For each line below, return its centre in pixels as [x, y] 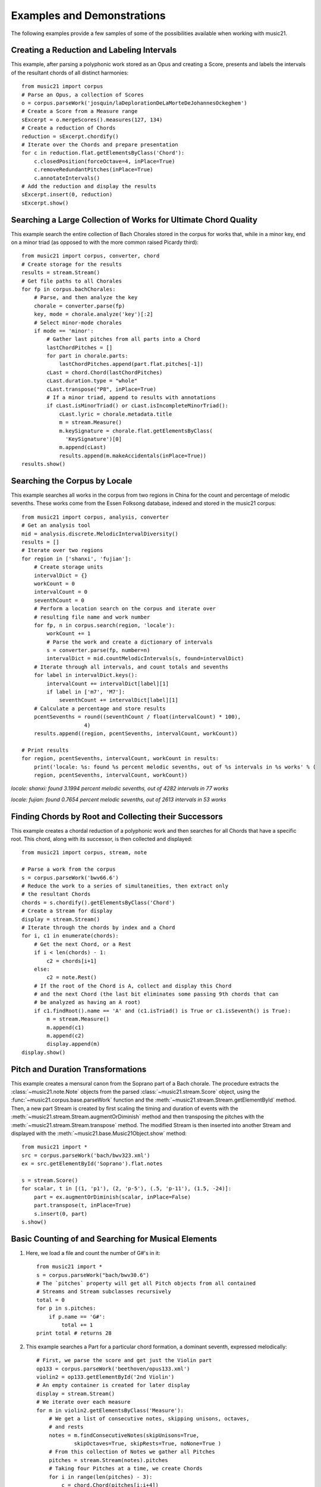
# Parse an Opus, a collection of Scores [83, 95]
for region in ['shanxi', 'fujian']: [77, 559]
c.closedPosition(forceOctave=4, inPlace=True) [104, 161]
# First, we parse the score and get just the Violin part [124, 1360]
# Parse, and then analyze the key [86, 298]
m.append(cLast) [83, 447]
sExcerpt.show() [45, 203]
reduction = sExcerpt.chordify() [70, 136]
